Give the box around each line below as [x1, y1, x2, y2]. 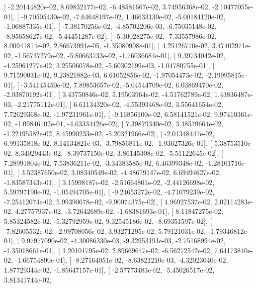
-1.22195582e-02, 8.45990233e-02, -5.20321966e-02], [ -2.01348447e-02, [4, 128, 215, 138]
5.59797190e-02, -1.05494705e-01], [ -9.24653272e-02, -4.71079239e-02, [4, 187, 215, 197]
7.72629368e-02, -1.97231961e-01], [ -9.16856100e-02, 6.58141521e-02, [4, 108, 212, 119]
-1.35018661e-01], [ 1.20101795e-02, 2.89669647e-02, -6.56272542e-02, [4, 245, 212, 255]
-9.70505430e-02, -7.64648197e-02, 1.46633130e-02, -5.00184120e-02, [21, 11, 226, 21]
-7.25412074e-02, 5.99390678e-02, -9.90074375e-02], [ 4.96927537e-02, [4, 196, 212, 206]
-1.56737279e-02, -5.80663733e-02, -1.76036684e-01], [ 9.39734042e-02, [15, 50, 226, 60]
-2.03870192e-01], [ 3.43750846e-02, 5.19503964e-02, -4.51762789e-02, [4, 89, 212, 99]
